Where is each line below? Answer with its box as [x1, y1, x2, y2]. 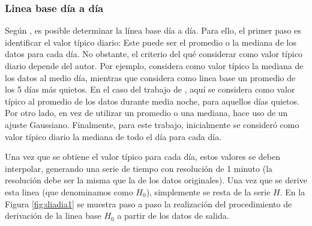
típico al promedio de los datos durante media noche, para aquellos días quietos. [5, 94, 299, 107]
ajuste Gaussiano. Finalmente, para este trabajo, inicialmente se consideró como [5, 118, 299, 130]
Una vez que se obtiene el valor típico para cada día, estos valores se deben [5, 150, 280, 163]
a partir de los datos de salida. [117, 209, 229, 222]
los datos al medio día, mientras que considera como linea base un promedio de [5, 71, 296, 84]
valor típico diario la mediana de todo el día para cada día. [5, 130, 222, 142]
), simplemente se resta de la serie [146, 185, 271, 198]
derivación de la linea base [5, 209, 101, 222]
